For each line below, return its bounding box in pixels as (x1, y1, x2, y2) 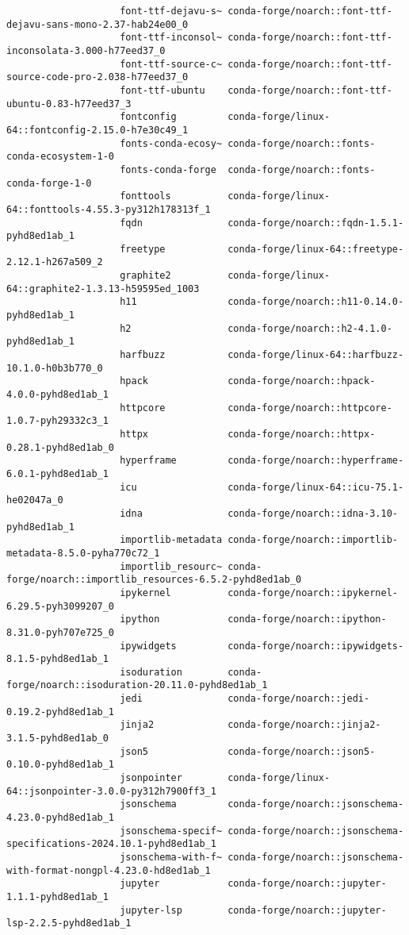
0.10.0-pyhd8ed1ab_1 (6, 759, 115, 771)
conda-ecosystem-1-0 (6, 151, 115, 163)
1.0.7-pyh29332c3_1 (6, 415, 109, 427)
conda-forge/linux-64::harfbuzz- (227, 349, 404, 361)
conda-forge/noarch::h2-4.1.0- (227, 322, 392, 334)
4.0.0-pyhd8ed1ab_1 (6, 389, 109, 401)
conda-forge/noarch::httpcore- (227, 402, 392, 414)
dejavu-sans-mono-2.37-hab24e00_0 (6, 18, 189, 30)
